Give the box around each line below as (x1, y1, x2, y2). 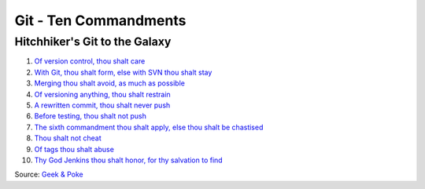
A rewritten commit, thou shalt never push (34, 100, 171, 110)
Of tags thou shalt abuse (34, 144, 114, 154)
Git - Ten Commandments (14, 12, 187, 29)
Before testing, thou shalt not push (34, 111, 147, 121)
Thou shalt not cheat (34, 133, 102, 143)
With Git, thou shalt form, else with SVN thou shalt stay (34, 67, 213, 77)
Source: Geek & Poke (14, 169, 83, 180)
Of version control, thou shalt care (34, 56, 146, 66)
